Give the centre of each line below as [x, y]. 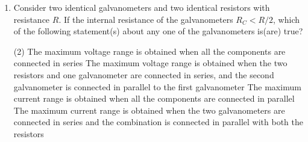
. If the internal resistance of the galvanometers [146, 19]
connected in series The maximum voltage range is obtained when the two [150, 63]
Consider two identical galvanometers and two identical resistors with [142, 7]
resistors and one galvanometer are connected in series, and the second [144, 74]
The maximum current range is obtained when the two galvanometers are [149, 110]
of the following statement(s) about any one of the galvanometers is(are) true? [158, 31]
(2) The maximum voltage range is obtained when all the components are [149, 51]
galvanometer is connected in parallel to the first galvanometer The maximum [157, 86]
